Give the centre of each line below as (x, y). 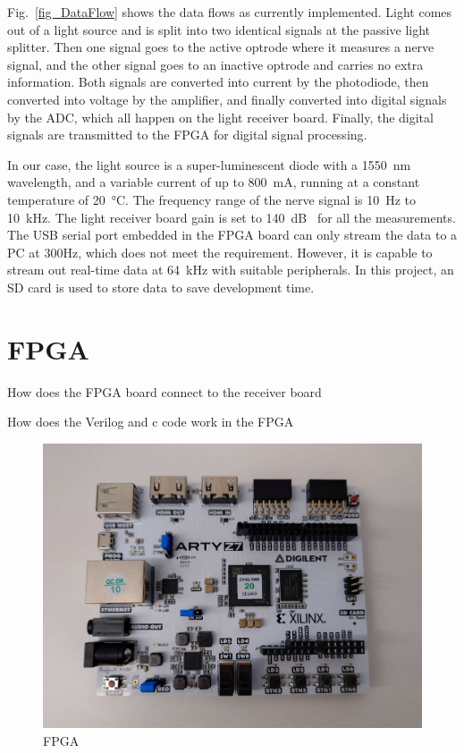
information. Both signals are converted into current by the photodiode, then (218, 82)
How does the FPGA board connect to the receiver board (165, 391)
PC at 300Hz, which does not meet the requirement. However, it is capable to (220, 252)
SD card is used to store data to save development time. (161, 287)
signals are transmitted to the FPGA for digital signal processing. (187, 135)
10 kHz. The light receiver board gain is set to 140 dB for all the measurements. (232, 217)
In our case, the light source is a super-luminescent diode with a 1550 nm (209, 164)
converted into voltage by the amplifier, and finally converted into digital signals (227, 99)
